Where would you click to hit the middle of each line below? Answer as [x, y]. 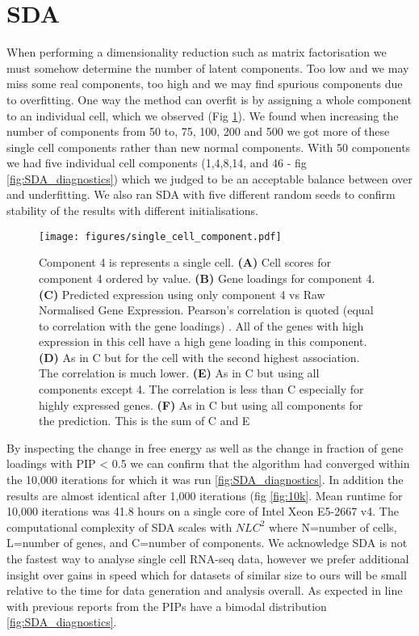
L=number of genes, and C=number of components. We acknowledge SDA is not [207, 543]
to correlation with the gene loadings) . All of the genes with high [201, 325]
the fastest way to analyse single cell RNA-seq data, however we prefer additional [208, 558]
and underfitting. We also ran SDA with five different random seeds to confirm [201, 194]
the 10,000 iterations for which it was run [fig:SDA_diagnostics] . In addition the [205, 480]
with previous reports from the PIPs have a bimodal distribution [167, 606]
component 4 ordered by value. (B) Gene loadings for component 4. [207, 278]
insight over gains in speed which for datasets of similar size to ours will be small [207, 574]
